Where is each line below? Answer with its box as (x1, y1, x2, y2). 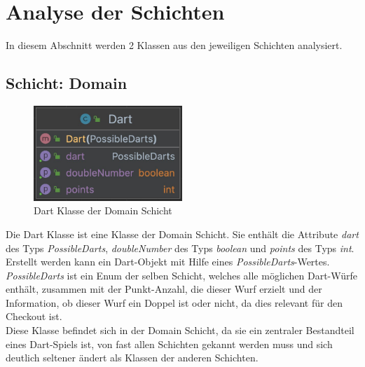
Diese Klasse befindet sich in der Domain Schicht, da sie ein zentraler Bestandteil (6, 323, 354, 338)
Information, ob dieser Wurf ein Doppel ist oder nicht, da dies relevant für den (6, 295, 343, 310)
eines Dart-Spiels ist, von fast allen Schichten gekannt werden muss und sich (6, 336, 333, 351)
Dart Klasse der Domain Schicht (34, 203, 172, 218)
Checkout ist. (6, 309, 62, 324)
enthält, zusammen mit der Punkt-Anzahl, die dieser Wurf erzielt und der (6, 282, 322, 296)
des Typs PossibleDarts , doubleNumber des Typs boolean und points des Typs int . (6, 240, 354, 255)
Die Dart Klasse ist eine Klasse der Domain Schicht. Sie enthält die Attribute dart (6, 226, 359, 241)
